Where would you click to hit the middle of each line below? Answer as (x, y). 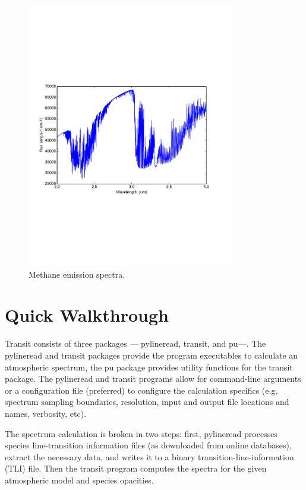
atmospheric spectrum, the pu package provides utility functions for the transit (149, 367)
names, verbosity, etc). (46, 413)
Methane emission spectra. (77, 274)
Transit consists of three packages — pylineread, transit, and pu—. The (135, 343)
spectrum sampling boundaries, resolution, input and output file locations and (147, 402)
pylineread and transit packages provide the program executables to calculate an (152, 355)
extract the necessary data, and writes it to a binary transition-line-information (149, 456)
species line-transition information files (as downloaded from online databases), (148, 445)
